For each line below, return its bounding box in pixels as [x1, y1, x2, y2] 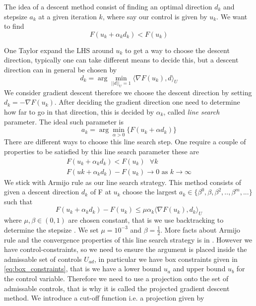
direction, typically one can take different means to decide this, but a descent [4, 55, 239, 65]
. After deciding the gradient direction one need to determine [54, 97, 240, 107]
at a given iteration [38, 11, 97, 21]
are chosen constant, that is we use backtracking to [68, 215, 224, 225]
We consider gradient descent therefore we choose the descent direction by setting [4, 87, 252, 97]
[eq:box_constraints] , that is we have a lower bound [4, 263, 162, 274]
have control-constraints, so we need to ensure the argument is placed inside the [4, 244, 247, 254]
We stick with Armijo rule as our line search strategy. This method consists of [4, 177, 241, 187]
